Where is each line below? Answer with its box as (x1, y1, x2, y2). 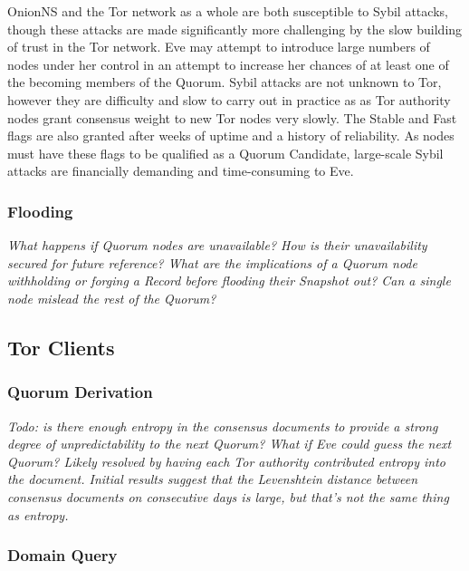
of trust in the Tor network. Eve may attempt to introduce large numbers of (7, 37, 430, 56)
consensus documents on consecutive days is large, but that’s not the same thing (7, 487, 449, 506)
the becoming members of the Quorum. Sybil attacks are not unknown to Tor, (7, 73, 442, 92)
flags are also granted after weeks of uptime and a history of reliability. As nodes (7, 126, 455, 145)
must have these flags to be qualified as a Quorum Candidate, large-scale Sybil (7, 143, 444, 162)
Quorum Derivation (7, 381, 153, 403)
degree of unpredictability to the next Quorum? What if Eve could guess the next (7, 434, 452, 453)
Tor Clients (7, 333, 115, 361)
